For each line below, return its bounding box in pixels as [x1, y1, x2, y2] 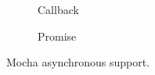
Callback [38, 2, 79, 17]
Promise [38, 27, 77, 44]
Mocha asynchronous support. [6, 54, 150, 70]
